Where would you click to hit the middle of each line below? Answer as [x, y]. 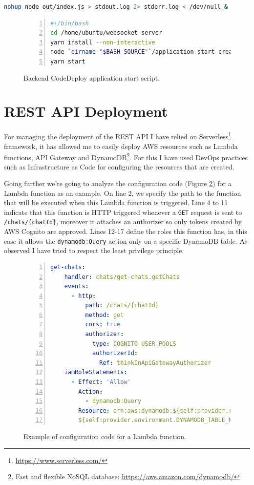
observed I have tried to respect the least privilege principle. [94, 250]
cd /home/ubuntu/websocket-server [106, 33]
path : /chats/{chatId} [122, 306]
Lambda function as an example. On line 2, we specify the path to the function [123, 193]
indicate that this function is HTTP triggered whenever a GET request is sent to [123, 212]
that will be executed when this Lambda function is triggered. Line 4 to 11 [116, 202]
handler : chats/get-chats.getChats [122, 277]
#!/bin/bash [70, 23]
